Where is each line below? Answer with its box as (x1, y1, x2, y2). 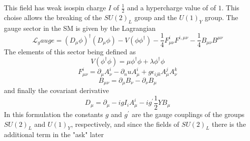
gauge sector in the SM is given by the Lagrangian (4, 23, 156, 33)
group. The (204, 12, 238, 22)
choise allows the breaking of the (4, 12, 102, 22)
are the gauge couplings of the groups (132, 109, 245, 119)
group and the (134, 12, 177, 22)
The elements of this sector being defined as (4, 47, 136, 57)
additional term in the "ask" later (4, 129, 104, 140)
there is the (212, 118, 246, 129)
